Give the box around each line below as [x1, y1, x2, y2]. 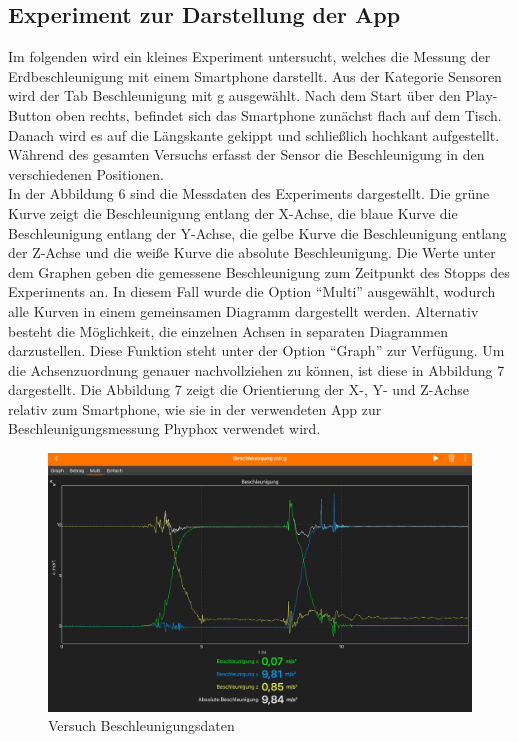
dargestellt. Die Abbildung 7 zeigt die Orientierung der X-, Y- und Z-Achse [8, 379, 469, 400]
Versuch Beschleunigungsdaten [48, 715, 235, 736]
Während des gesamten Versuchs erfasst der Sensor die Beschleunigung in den [8, 144, 485, 165]
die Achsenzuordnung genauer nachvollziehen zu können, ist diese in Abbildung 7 [8, 359, 505, 380]
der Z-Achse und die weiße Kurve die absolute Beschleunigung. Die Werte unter [8, 242, 496, 263]
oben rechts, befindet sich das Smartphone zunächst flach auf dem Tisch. [56, 104, 502, 125]
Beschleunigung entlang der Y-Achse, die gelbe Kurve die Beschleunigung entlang [8, 222, 507, 243]
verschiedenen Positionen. [8, 163, 164, 184]
